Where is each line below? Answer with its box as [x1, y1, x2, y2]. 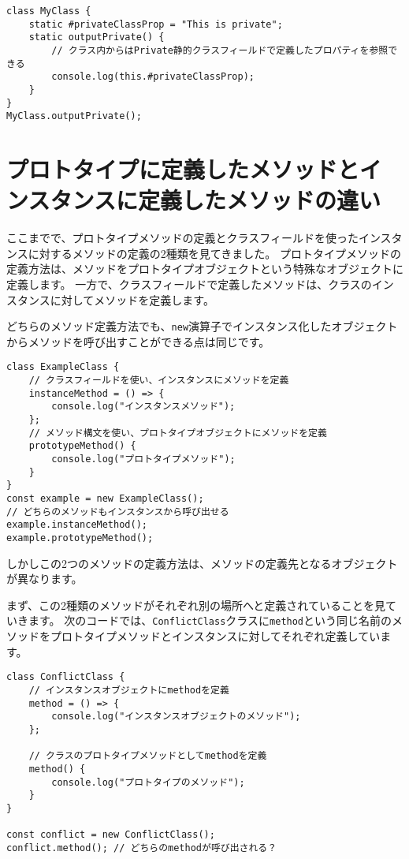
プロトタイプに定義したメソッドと [6, 153, 360, 185]
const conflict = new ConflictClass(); [6, 829, 215, 841]
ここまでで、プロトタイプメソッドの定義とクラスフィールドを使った [6, 230, 359, 246]
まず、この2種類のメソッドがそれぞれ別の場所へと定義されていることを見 [6, 596, 385, 613]
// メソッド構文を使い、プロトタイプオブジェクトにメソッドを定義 [28, 427, 327, 439]
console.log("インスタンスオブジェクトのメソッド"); [51, 711, 301, 723]
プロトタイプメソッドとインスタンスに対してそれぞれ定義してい [50, 628, 381, 644]
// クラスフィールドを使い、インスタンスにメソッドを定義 [28, 375, 289, 387]
